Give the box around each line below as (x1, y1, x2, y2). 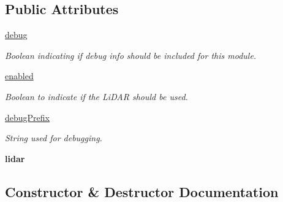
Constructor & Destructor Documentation (5, 182, 279, 201)
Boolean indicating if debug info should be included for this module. (5, 49, 257, 61)
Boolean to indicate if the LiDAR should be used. (5, 90, 188, 103)
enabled (5, 69, 34, 82)
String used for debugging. (5, 131, 102, 144)
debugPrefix (5, 111, 50, 123)
